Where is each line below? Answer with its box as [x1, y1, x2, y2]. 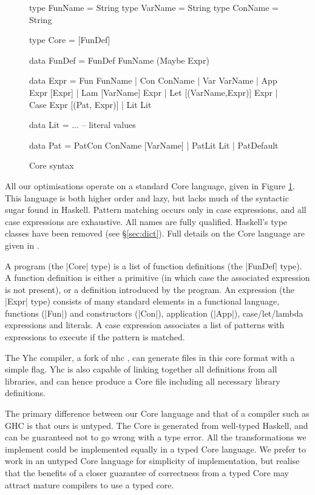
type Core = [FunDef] [29, 33, 110, 46]
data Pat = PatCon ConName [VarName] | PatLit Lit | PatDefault [29, 138, 279, 151]
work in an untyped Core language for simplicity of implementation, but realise [5, 454, 300, 467]
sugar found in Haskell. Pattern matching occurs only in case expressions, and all [5, 203, 307, 216]
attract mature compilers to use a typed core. [5, 478, 174, 491]
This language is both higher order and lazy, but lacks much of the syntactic [5, 191, 289, 204]
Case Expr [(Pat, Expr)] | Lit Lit [29, 98, 152, 110]
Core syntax [29, 159, 74, 172]
